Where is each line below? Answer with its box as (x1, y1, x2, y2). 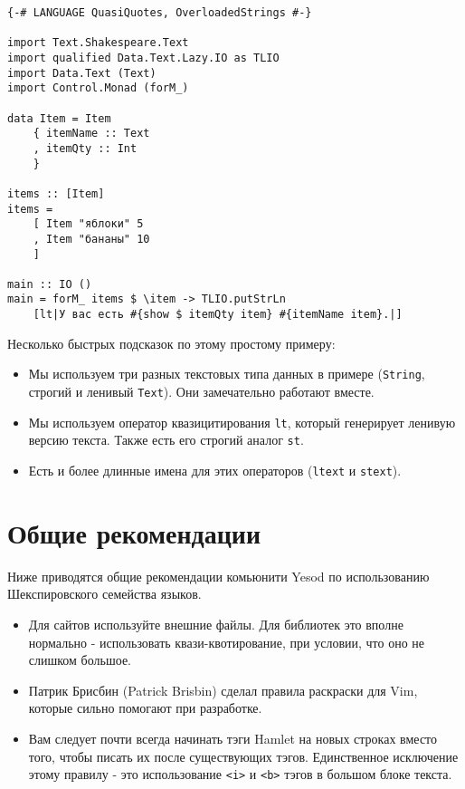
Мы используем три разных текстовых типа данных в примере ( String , (28, 364, 425, 383)
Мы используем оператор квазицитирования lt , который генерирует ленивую (28, 412, 456, 431)
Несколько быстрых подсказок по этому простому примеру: (7, 333, 336, 352)
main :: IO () (7, 277, 92, 291)
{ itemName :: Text (33, 127, 150, 140)
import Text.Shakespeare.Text (7, 36, 189, 50)
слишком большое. (28, 650, 131, 669)
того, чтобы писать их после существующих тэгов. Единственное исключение (28, 746, 459, 765)
